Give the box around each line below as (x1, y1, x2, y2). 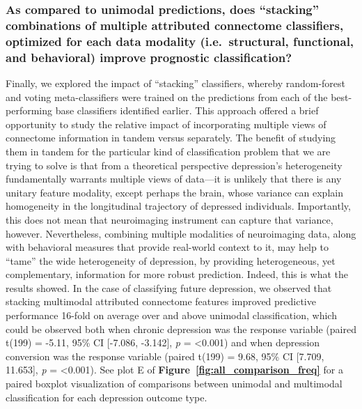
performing (6, 103, 52, 118)
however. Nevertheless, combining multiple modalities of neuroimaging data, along (6, 226, 356, 240)
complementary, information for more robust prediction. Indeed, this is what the (6, 267, 349, 281)
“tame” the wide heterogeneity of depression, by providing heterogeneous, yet (6, 253, 336, 268)
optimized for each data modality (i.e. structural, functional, (6, 32, 354, 49)
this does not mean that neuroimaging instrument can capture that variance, (6, 212, 333, 226)
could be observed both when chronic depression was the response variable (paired (6, 321, 356, 336)
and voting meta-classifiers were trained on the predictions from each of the (6, 89, 328, 104)
